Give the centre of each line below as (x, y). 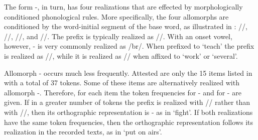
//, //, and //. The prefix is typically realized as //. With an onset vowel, (118, 36)
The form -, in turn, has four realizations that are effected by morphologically (123, 7)
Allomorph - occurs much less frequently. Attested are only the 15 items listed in (128, 73)
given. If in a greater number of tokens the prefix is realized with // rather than (127, 102)
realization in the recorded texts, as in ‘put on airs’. (83, 132)
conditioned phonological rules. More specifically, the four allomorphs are (116, 16)
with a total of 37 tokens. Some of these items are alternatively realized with (122, 83)
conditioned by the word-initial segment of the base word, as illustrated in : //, (126, 26)
